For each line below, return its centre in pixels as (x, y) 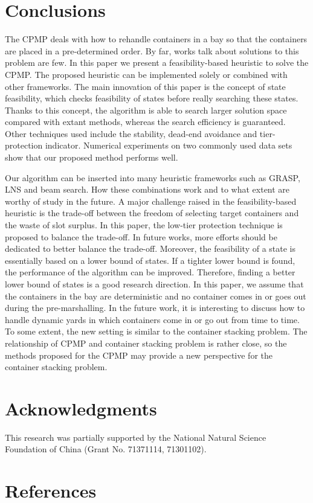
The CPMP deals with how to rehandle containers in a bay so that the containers (156, 39)
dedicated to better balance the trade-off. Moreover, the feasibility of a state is (150, 248)
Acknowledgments (81, 408)
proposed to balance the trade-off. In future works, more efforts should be (141, 236)
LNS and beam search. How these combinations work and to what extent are (147, 189)
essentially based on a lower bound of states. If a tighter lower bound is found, (150, 260)
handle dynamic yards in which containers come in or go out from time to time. (152, 319)
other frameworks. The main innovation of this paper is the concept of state (145, 86)
